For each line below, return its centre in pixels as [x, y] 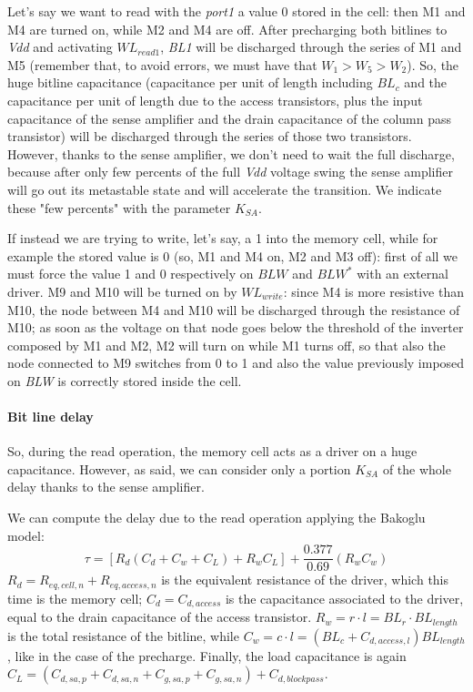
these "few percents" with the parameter [119, 207]
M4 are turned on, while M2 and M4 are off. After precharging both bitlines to [227, 29]
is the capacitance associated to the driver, [344, 598]
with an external [403, 274]
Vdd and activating [60, 47]
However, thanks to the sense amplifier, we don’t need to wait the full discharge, [231, 153]
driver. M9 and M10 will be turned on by [122, 291]
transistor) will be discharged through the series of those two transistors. [210, 136]
